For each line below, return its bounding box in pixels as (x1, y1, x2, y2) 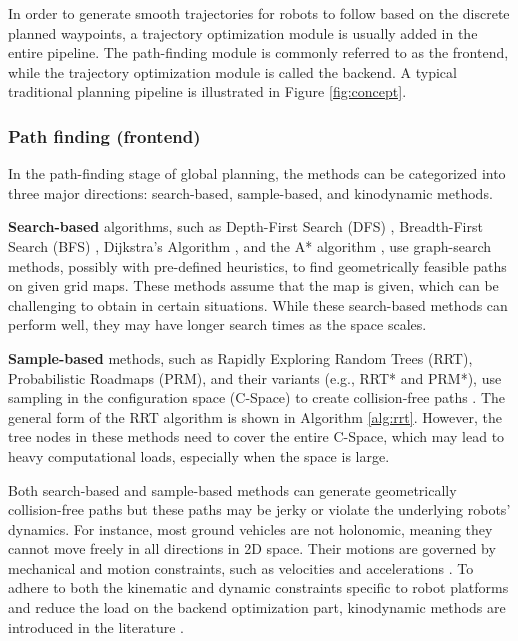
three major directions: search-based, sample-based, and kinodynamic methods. (8, 182, 493, 203)
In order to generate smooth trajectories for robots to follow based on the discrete (8, 3, 510, 23)
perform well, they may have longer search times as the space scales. (8, 314, 427, 335)
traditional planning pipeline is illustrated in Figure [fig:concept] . (8, 81, 407, 102)
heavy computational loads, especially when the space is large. (8, 445, 390, 466)
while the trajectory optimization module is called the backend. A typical (8, 61, 457, 82)
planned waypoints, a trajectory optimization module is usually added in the (8, 22, 478, 43)
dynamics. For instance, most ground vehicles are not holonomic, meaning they (8, 518, 493, 539)
